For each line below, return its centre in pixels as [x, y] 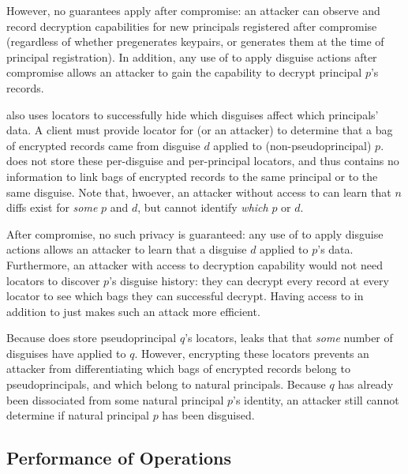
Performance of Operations [119, 458]
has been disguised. [208, 415]
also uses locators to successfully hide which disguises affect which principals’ [193, 114]
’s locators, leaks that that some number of [289, 338]
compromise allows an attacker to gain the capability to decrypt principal [184, 72]
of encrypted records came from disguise [103, 145]
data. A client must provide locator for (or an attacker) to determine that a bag [200, 130]
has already [366, 384]
